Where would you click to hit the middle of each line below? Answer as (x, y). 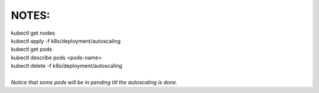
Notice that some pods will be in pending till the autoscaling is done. (94, 82)
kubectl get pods (32, 49)
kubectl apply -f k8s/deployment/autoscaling (66, 41)
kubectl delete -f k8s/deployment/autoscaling (66, 66)
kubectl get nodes (33, 33)
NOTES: (30, 15)
